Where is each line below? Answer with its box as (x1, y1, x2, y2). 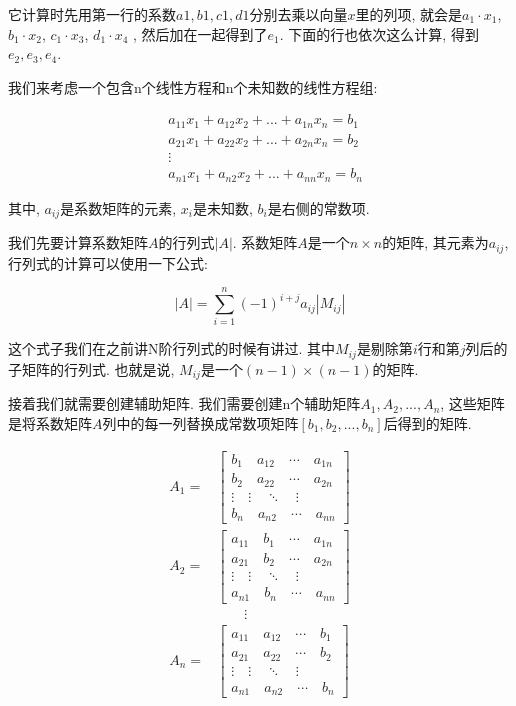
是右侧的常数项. (267, 197, 370, 218)
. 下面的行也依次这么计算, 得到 (279, 23, 479, 44)
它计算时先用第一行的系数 (8, 4, 176, 24)
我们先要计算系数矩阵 (8, 232, 148, 253)
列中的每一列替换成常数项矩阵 (102, 412, 299, 433)
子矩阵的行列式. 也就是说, (8, 358, 175, 379)
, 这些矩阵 (440, 393, 505, 414)
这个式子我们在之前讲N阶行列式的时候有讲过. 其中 (8, 338, 336, 359)
